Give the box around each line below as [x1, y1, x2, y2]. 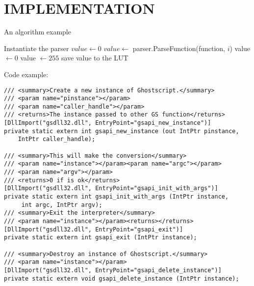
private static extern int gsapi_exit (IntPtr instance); [4, 234, 197, 241]
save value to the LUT [61, 53, 128, 63]
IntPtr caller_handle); [18, 136, 96, 143]
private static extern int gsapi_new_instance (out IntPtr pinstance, [4, 127, 239, 135]
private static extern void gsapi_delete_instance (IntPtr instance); [4, 275, 239, 282]
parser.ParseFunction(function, [132, 43, 225, 53]
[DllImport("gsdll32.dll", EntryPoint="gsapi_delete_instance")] [4, 266, 222, 274]
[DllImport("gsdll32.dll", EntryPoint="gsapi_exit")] [4, 226, 183, 233]
